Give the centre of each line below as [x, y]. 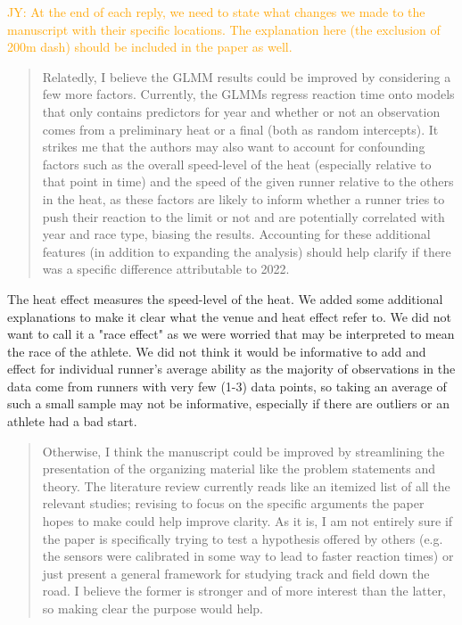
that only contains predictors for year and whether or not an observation [241, 111]
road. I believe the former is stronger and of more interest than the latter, [244, 591]
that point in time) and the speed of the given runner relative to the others [248, 181]
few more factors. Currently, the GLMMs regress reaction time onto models [248, 94]
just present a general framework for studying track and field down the [236, 573]
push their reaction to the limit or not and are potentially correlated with [243, 216]
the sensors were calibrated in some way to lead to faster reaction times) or [248, 556]
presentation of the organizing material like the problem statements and [239, 469]
